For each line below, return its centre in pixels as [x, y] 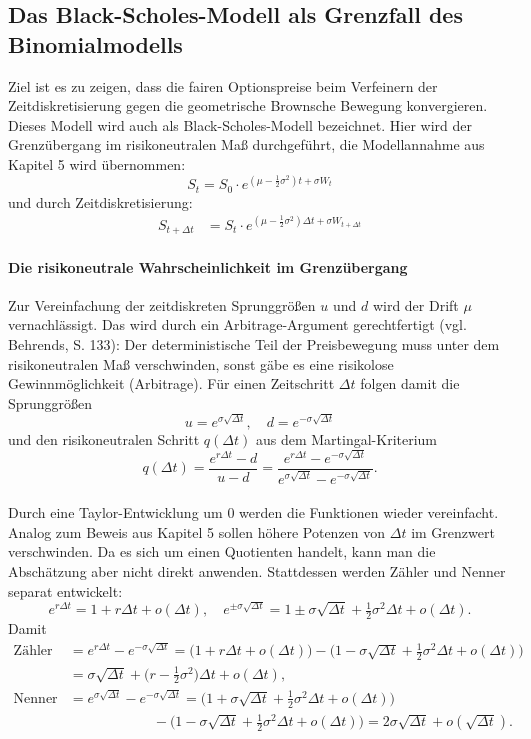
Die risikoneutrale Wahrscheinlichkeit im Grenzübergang [208, 266]
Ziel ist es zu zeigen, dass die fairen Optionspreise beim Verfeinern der [223, 85]
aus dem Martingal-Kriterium [346, 438]
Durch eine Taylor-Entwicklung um [115, 512]
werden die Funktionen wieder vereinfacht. [369, 512]
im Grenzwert [453, 531]
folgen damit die [410, 383]
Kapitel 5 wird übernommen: [97, 163]
